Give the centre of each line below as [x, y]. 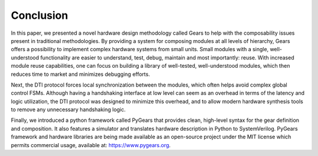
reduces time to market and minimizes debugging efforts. [80, 74]
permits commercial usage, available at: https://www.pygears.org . [91, 145]
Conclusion [39, 15]
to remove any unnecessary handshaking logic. [68, 109]
